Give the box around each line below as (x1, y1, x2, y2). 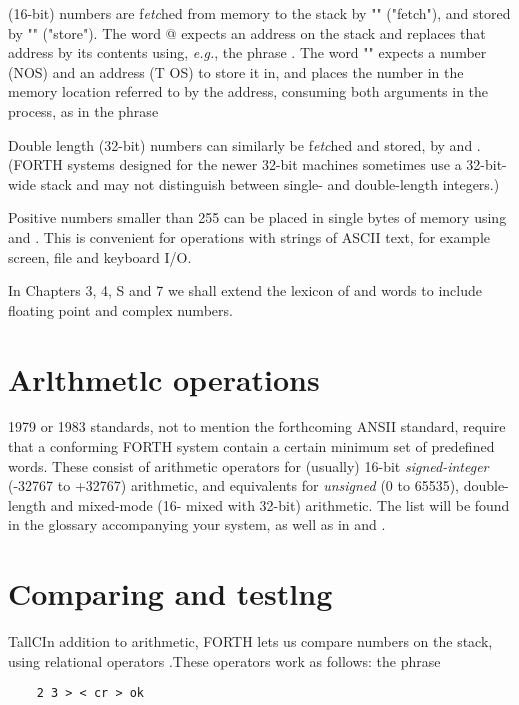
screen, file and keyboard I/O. (8, 246, 192, 267)
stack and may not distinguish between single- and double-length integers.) (40, 173, 500, 194)
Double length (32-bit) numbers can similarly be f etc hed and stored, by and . (8, 134, 481, 155)
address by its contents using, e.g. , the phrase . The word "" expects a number (8, 42, 487, 63)
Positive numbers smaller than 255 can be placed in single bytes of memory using (8, 207, 507, 228)
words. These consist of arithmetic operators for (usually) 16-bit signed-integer (8, 455, 489, 476)
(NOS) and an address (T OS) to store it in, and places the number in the (8, 61, 464, 82)
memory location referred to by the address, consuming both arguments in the (8, 81, 489, 102)
